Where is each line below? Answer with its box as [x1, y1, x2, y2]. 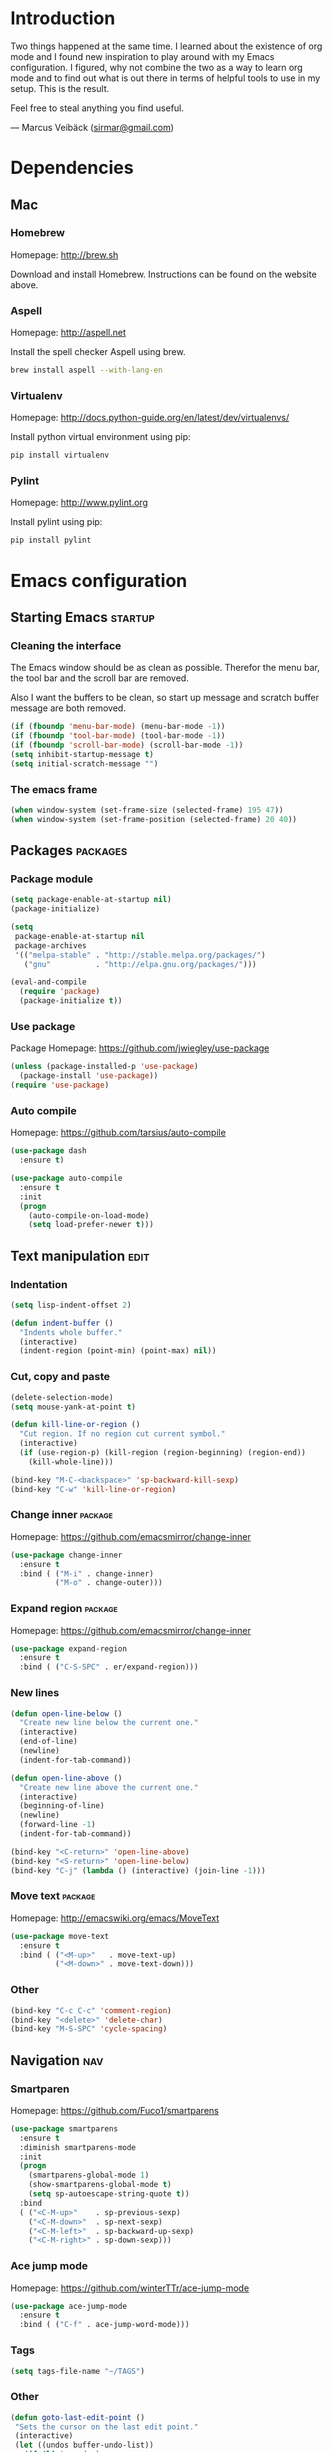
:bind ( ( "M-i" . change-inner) [19, 1568, 155, 1579]
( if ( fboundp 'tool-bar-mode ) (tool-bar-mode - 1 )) [10, 731, 226, 741]
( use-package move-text [10, 1931, 110, 1941]
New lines [10, 1686, 60, 1700]
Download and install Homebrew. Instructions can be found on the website [10, 268, 317, 280]
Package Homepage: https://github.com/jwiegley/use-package [10, 1042, 270, 1054]
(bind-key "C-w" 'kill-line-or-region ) [10, 1484, 177, 1494]
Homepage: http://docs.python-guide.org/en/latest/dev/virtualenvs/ [10, 412, 290, 424]
